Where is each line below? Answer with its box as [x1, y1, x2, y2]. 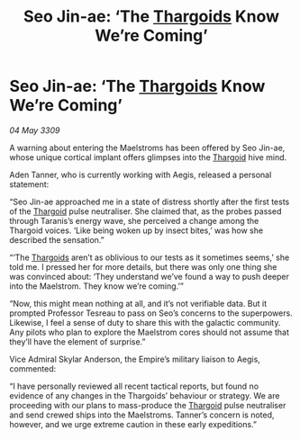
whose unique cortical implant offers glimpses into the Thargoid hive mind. [9, 151, 287, 163]
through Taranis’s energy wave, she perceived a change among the [9, 215, 259, 226]
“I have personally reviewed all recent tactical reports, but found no [9, 381, 259, 391]
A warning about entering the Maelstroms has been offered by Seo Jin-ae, [9, 142, 286, 153]
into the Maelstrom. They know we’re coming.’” [9, 281, 185, 291]
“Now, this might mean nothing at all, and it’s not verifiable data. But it [9, 298, 268, 309]
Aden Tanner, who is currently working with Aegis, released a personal [9, 169, 272, 180]
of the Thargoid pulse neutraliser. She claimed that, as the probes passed [9, 205, 282, 217]
